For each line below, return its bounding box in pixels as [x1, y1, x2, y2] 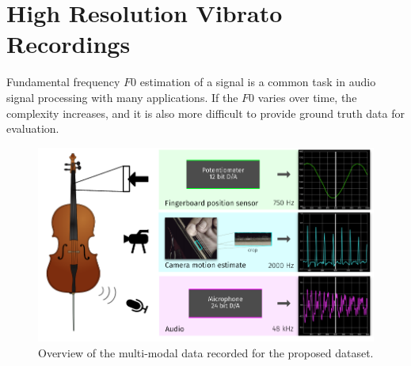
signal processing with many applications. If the [6, 89, 238, 105]
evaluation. [6, 120, 59, 137]
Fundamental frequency [6, 74, 120, 90]
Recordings [6, 28, 131, 60]
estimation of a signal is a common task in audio [139, 74, 376, 90]
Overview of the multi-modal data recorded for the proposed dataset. [38, 344, 374, 360]
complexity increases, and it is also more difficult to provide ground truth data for [6, 104, 405, 121]
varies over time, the [257, 89, 357, 105]
